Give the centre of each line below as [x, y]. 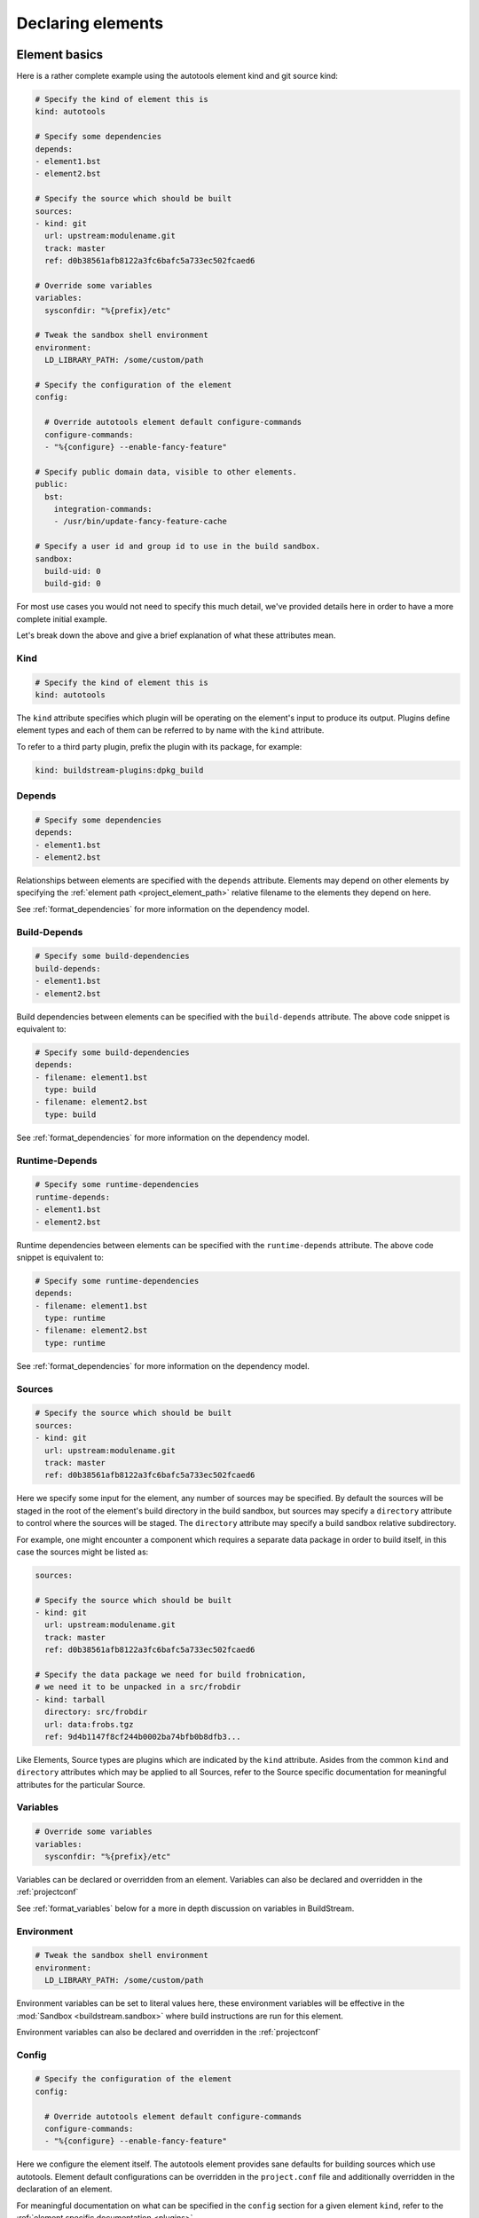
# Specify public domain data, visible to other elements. [166, 472]
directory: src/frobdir [96, 1712]
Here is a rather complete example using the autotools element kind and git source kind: [177, 76]
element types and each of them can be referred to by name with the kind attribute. [170, 730]
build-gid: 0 [73, 584]
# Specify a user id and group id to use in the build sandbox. [178, 547]
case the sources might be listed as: [82, 1552]
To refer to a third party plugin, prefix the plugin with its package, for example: [159, 746]
